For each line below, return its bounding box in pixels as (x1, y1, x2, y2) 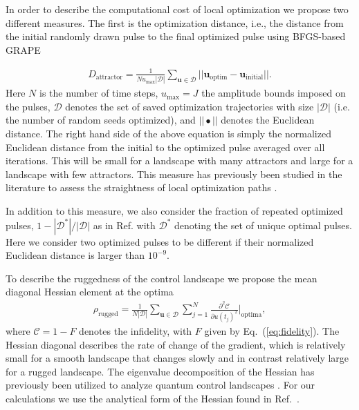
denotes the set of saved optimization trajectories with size (65, 99, 314, 113)
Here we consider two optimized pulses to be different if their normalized (6, 234, 314, 248)
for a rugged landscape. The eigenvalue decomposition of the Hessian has (6, 364, 315, 378)
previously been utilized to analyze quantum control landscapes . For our (6, 378, 315, 392)
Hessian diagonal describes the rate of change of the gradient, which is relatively (6, 337, 346, 351)
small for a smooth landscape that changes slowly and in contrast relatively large (6, 351, 349, 365)
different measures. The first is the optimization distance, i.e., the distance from (6, 15, 344, 30)
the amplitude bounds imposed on (201, 86, 346, 100)
